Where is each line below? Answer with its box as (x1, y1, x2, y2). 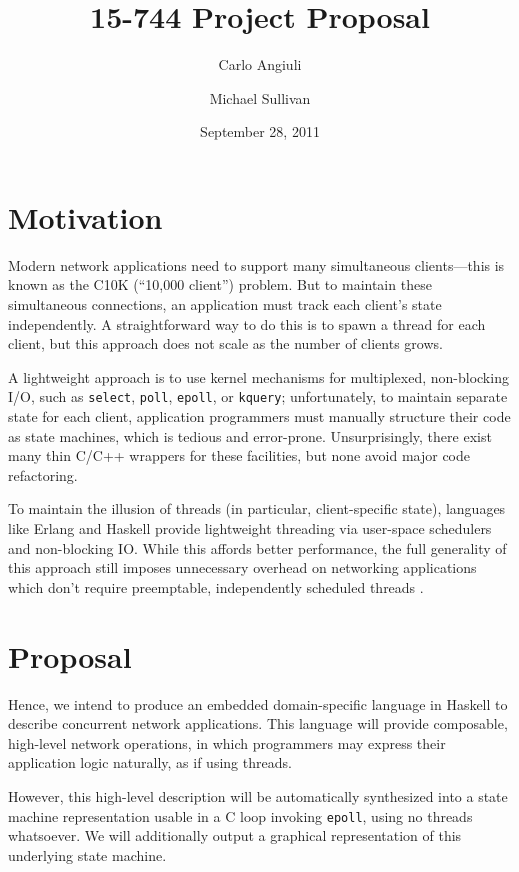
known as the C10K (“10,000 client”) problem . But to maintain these (8, 274, 432, 295)
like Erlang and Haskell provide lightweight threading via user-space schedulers (8, 518, 492, 539)
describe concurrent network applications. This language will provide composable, (8, 713, 508, 734)
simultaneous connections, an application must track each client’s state (8, 294, 442, 315)
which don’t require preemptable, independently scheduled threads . (8, 576, 424, 597)
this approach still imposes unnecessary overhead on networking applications (8, 557, 477, 578)
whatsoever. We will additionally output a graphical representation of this (8, 825, 462, 846)
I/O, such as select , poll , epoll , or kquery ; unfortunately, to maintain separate (8, 386, 508, 407)
